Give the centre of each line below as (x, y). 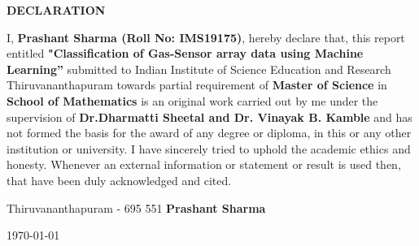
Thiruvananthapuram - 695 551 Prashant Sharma (136, 207)
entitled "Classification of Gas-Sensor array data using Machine (185, 53)
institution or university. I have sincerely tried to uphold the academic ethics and (209, 148)
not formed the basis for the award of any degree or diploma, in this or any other (209, 133)
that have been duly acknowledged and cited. (119, 180)
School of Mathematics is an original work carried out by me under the (192, 100)
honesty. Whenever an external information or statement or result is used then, (204, 164)
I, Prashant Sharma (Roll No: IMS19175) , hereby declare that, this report (206, 37)
